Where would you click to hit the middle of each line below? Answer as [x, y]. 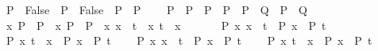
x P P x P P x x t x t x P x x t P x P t [166, 25]
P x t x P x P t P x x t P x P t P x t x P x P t [189, 40]
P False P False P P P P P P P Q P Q [156, 9]
